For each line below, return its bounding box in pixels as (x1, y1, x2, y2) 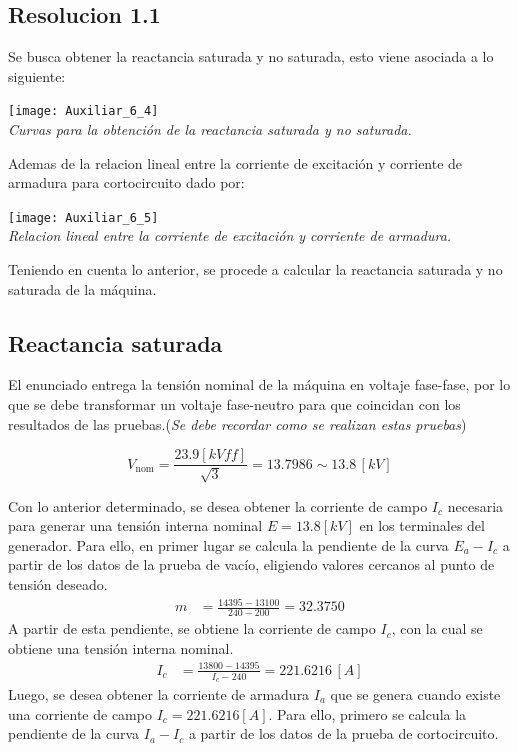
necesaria (447, 495, 504, 516)
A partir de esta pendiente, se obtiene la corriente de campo (8, 618, 376, 639)
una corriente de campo (8, 703, 152, 724)
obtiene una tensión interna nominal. (8, 637, 234, 658)
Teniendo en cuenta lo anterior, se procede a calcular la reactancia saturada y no (8, 259, 503, 280)
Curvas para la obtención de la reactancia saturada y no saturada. (8, 119, 412, 140)
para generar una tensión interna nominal (8, 515, 263, 536)
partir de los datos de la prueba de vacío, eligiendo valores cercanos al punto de (8, 554, 495, 575)
